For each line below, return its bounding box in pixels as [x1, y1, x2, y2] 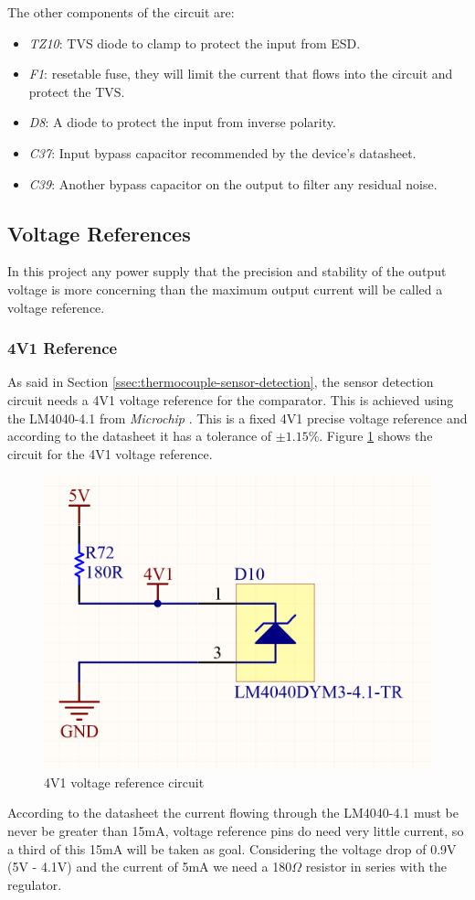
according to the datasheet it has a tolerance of [7, 426, 272, 445]
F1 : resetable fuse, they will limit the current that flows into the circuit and [28, 64, 453, 83]
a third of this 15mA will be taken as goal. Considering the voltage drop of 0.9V [7, 839, 457, 858]
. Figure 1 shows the [319, 426, 433, 445]
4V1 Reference [7, 337, 118, 359]
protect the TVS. [28, 81, 125, 101]
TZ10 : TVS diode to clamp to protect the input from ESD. [28, 33, 361, 52]
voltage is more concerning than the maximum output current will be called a [7, 279, 443, 298]
